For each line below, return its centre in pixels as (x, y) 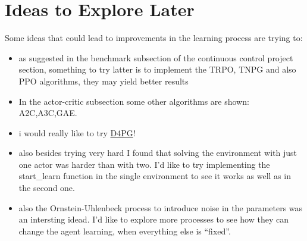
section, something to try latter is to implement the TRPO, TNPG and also (157, 69)
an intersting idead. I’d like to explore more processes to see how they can (153, 219)
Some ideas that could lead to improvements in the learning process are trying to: (154, 38)
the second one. (47, 188)
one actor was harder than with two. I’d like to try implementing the (144, 164)
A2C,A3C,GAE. (48, 113)
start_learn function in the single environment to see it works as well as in (155, 176)
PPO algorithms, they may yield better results (104, 81)
